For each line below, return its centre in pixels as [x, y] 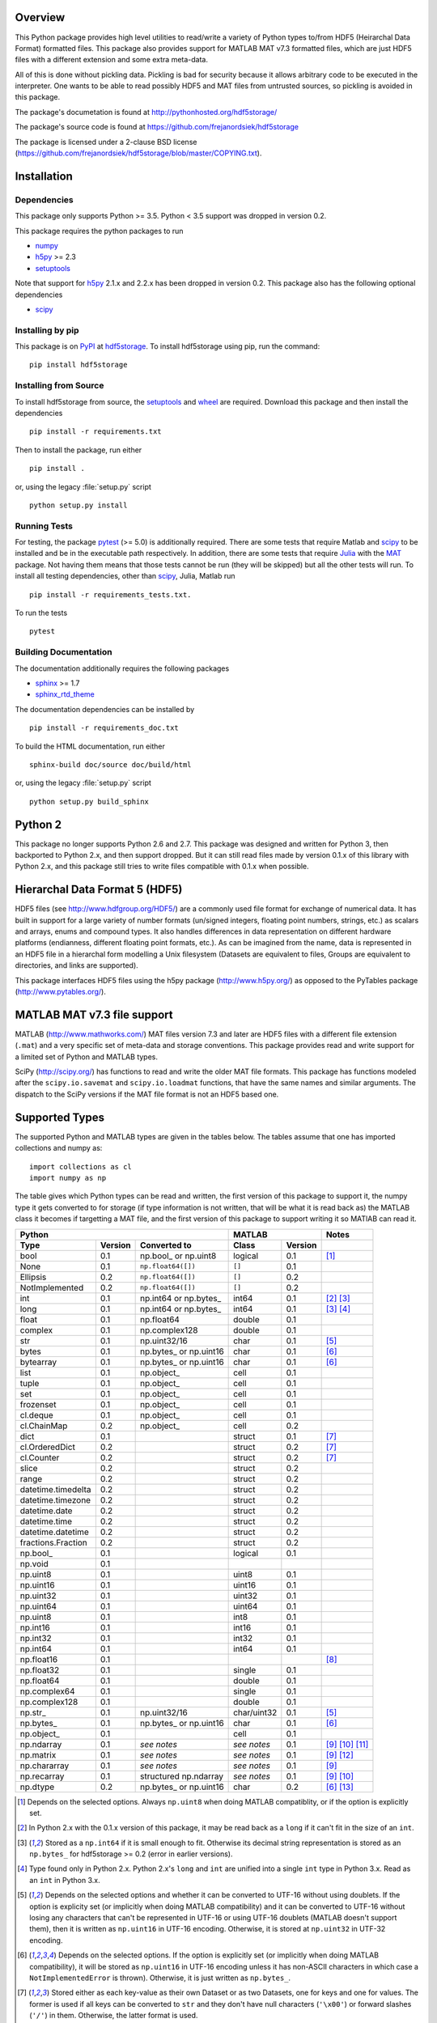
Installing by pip [47, 330]
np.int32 [36, 1638]
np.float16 [39, 1659]
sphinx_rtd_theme [65, 694]
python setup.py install [78, 505]
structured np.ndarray [182, 1776]
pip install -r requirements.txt [95, 432]
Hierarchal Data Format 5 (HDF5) [99, 890]
